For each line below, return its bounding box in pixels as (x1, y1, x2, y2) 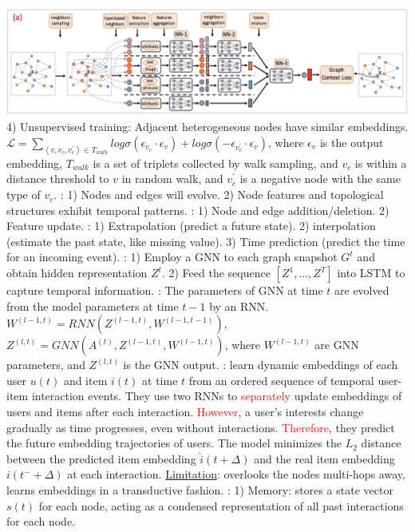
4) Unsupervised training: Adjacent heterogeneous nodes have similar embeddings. (6, 118, 409, 135)
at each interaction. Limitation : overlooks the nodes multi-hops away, (67, 466, 405, 482)
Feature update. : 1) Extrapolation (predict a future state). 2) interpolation (6, 217, 376, 234)
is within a (354, 154, 407, 171)
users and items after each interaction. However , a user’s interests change (6, 403, 364, 419)
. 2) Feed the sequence (161, 264, 271, 281)
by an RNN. (209, 297, 269, 314)
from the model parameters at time (6, 297, 179, 314)
